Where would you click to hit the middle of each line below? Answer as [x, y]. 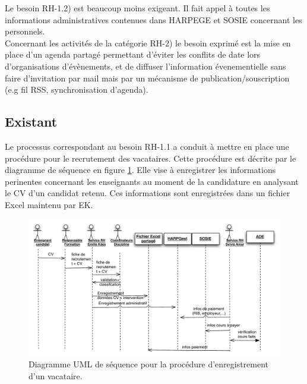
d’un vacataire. [56, 375]
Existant [31, 122]
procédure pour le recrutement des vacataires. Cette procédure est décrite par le [151, 158]
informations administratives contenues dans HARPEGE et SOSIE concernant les [153, 19]
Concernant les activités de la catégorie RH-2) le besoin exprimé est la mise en [148, 43]
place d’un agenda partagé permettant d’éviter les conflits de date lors [133, 54]
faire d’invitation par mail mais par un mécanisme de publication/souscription [147, 78]
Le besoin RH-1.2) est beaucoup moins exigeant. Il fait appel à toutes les [137, 8]
